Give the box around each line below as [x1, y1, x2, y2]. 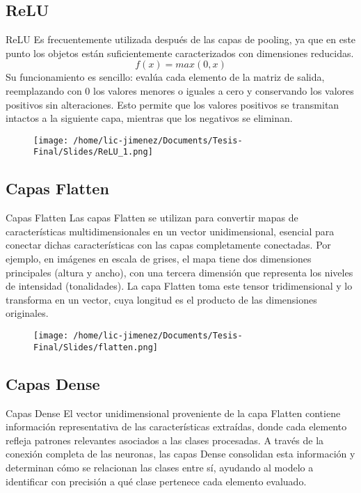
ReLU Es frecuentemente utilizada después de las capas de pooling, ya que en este [6, 32, 356, 47]
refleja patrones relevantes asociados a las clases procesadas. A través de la [6, 432, 324, 447]
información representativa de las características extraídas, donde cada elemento [6, 419, 347, 434]
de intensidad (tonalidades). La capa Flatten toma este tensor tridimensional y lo [6, 279, 353, 293]
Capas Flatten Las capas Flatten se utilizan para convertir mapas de [6, 210, 298, 225]
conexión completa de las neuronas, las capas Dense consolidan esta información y [6, 446, 355, 461]
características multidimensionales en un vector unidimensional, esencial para [6, 224, 335, 238]
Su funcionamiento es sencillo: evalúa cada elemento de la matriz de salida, [6, 70, 325, 84]
